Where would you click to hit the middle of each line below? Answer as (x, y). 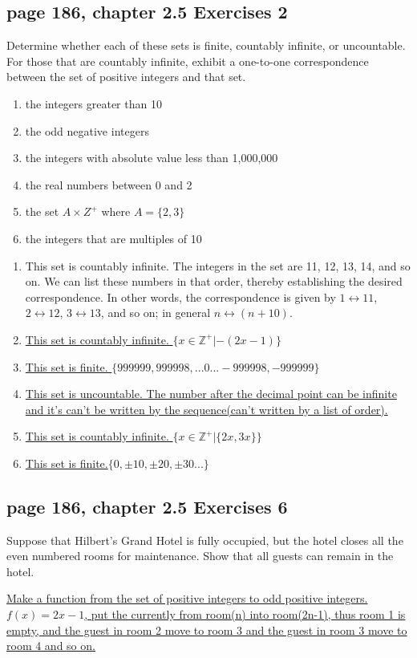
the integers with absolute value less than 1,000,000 (152, 158)
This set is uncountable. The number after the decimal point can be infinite (211, 394)
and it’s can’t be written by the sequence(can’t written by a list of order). (206, 409)
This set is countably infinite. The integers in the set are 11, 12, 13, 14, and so (218, 265)
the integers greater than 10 (93, 103)
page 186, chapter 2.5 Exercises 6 (147, 506)
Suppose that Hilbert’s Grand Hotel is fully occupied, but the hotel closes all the (205, 540)
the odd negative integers (87, 130)
